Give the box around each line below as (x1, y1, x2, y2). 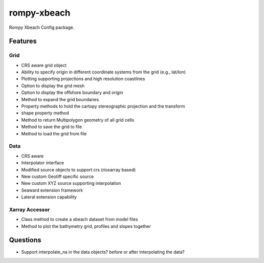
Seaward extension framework (21, 187, 83, 193)
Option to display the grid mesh (21, 83, 85, 88)
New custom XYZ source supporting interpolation (21, 180, 121, 186)
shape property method (21, 110, 69, 116)
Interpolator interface (21, 160, 65, 166)
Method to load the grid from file (21, 131, 87, 136)
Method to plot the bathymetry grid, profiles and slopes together (21, 223, 151, 229)
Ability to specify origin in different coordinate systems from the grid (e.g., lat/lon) (21, 69, 186, 75)
